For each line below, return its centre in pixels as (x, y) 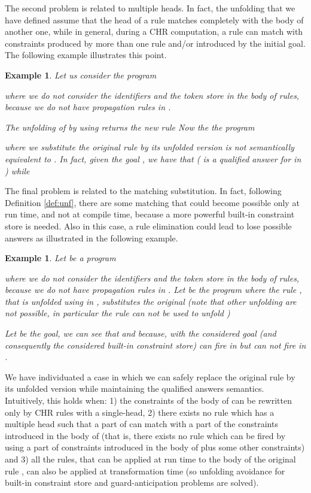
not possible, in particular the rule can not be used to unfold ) (118, 313)
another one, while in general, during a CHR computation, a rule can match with (154, 31)
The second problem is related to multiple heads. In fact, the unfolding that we (150, 8)
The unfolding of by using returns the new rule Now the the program (130, 127)
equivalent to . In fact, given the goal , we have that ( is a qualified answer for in (153, 158)
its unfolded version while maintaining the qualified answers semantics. (135, 388)
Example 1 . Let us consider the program (81, 75)
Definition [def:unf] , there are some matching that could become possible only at (152, 202)
